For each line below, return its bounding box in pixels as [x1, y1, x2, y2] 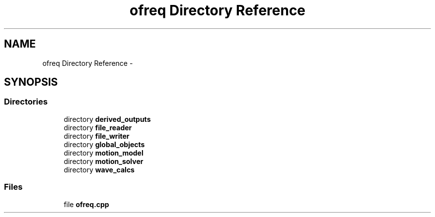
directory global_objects [64, 140, 145, 149]
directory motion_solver [64, 157, 144, 165]
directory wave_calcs [64, 165, 135, 174]
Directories [4, 97, 48, 107]
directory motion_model [64, 148, 144, 157]
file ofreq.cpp [64, 200, 109, 209]
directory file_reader [64, 123, 132, 132]
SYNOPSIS [4, 76, 58, 89]
